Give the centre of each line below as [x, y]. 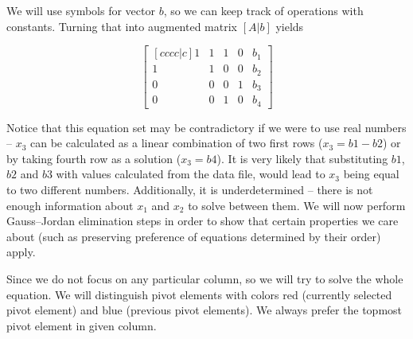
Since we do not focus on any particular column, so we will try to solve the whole [205, 279]
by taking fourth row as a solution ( [94, 158]
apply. [21, 252]
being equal [371, 174]
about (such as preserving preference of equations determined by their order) [194, 236]
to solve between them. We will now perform [297, 205]
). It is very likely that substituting [302, 158]
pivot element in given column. [82, 325]
